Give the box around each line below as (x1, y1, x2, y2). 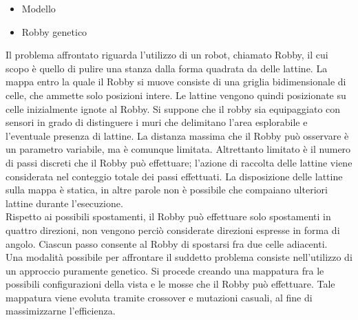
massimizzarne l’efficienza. (6, 303, 116, 318)
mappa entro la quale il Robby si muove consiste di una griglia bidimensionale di (6, 74, 346, 89)
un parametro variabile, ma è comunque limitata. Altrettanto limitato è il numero (6, 142, 351, 156)
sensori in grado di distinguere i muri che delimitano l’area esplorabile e (6, 115, 308, 129)
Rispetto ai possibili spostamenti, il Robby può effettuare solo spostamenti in (6, 209, 331, 224)
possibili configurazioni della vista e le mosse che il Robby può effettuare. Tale (6, 277, 335, 291)
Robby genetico (21, 24, 87, 39)
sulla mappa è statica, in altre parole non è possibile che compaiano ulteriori (6, 182, 328, 197)
